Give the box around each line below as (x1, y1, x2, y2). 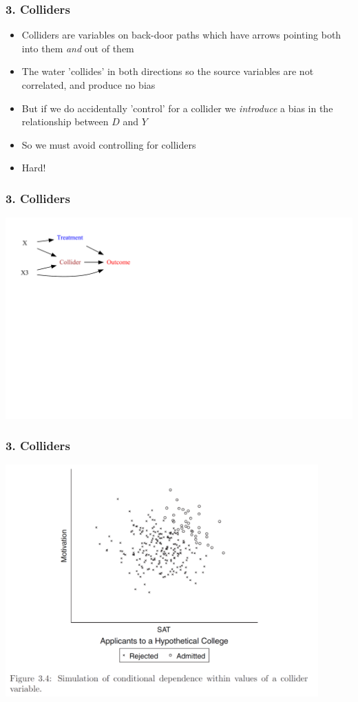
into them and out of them (21, 41, 134, 55)
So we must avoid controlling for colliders (21, 137, 196, 151)
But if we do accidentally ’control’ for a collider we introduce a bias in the (21, 100, 333, 115)
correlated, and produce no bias (21, 78, 156, 92)
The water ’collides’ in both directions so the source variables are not (21, 64, 314, 78)
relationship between (21, 114, 109, 129)
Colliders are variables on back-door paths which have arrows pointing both (21, 28, 341, 42)
